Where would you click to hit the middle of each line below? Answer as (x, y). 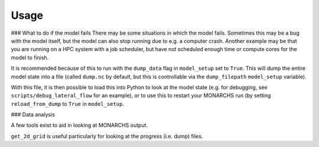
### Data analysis (33, 115)
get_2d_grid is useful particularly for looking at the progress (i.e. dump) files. (107, 136)
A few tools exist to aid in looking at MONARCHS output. (79, 125)
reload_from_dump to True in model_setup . (67, 103)
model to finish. (30, 57)
